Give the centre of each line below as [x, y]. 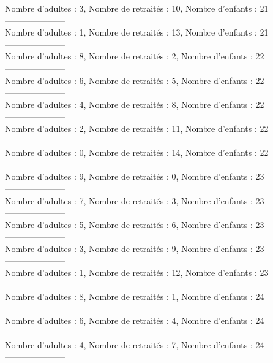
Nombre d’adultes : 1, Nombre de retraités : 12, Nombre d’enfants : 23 [137, 273]
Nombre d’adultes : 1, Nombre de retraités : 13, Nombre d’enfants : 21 [137, 32]
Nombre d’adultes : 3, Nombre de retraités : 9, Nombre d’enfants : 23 [135, 248]
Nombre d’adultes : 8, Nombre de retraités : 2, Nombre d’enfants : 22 [135, 56]
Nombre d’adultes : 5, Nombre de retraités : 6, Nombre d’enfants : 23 [135, 224]
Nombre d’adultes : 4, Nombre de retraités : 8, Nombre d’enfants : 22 [135, 104]
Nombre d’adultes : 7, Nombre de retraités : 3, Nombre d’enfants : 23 [135, 200]
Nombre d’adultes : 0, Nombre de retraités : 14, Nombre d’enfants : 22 [137, 152]
